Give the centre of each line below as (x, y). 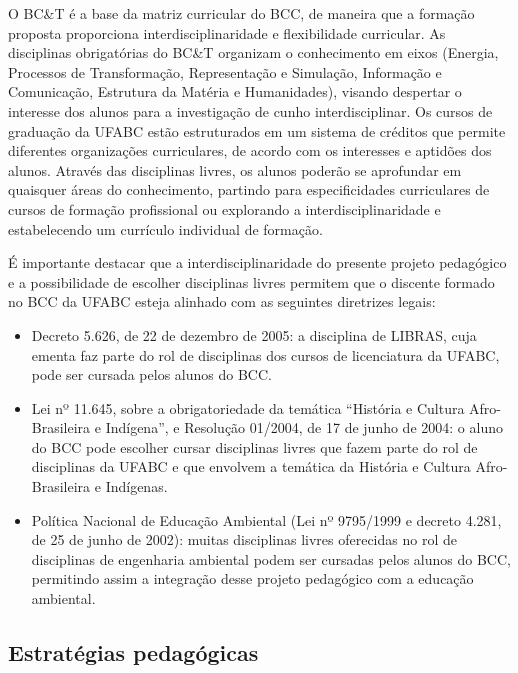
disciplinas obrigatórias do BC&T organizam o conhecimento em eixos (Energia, (253, 52)
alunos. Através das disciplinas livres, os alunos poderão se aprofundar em (235, 169)
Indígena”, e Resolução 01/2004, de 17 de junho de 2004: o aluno (304, 427)
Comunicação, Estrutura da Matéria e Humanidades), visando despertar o (235, 91)
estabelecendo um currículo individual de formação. (165, 228)
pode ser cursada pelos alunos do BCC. (151, 374)
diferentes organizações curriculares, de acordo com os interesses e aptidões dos (250, 150)
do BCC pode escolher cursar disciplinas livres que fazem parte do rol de (254, 446)
